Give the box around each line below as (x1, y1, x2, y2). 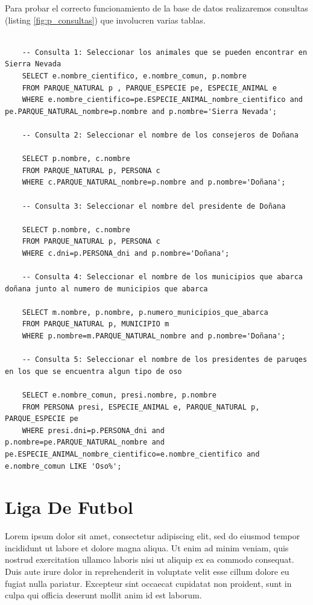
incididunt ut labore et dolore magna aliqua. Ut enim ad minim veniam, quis (5, 541, 289, 554)
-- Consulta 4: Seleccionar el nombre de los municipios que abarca (22, 273, 303, 282)
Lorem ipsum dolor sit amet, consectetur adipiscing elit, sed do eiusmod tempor (5, 530, 300, 542)
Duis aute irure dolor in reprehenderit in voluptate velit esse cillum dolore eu (5, 565, 289, 578)
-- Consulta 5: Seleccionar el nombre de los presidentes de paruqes (22, 355, 308, 364)
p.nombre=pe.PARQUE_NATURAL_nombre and (5, 438, 165, 447)
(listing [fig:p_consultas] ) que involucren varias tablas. (5, 13, 206, 26)
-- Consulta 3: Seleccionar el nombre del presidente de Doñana (22, 201, 286, 211)
